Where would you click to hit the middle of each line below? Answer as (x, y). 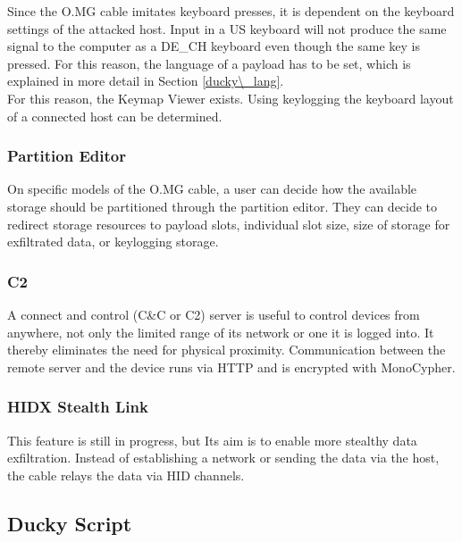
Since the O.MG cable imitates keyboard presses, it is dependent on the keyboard (231, 11)
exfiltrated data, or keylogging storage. (113, 242)
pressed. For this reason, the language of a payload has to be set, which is (209, 63)
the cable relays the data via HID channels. (126, 475)
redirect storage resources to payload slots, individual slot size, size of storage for (229, 224)
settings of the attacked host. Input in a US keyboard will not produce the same (227, 28)
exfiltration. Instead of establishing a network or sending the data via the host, (223, 458)
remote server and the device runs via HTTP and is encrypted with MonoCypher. (231, 367)
